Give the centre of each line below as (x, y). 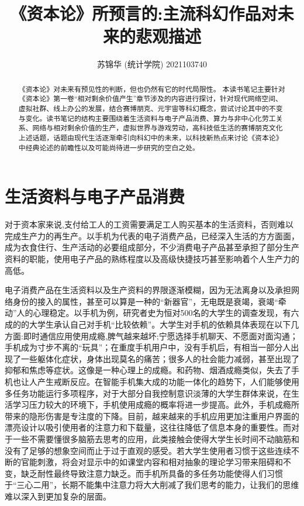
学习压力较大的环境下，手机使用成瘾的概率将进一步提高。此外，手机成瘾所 (156, 405)
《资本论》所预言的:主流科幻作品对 (144, 13)
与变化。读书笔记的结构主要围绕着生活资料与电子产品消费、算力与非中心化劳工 (147, 118)
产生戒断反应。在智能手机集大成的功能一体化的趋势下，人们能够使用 (168, 381)
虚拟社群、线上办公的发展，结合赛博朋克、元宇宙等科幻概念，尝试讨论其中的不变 (151, 109)
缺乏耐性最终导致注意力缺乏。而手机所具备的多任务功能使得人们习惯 (152, 473)
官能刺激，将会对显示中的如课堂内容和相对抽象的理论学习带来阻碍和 (152, 462)
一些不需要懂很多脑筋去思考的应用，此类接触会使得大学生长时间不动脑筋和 (156, 438)
